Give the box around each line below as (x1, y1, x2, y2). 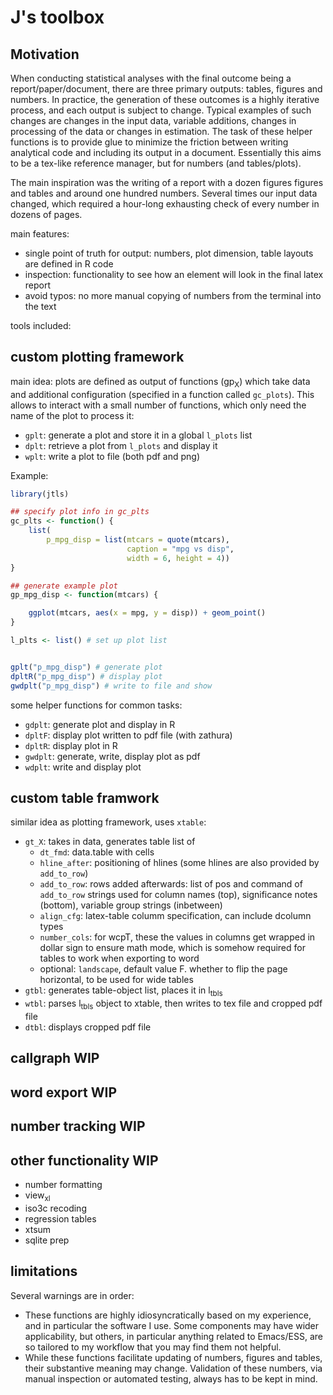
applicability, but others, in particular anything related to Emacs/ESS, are (24, 1330, 323, 1342)
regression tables (24, 1212, 97, 1225)
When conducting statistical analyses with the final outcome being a (10, 72, 292, 84)
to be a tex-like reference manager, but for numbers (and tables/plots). (10, 157, 302, 169)
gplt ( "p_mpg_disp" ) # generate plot (10, 662, 163, 672)
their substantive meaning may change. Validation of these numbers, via (24, 1362, 323, 1374)
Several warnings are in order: (10, 1289, 135, 1301)
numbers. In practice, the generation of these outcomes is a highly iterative (10, 94, 320, 105)
